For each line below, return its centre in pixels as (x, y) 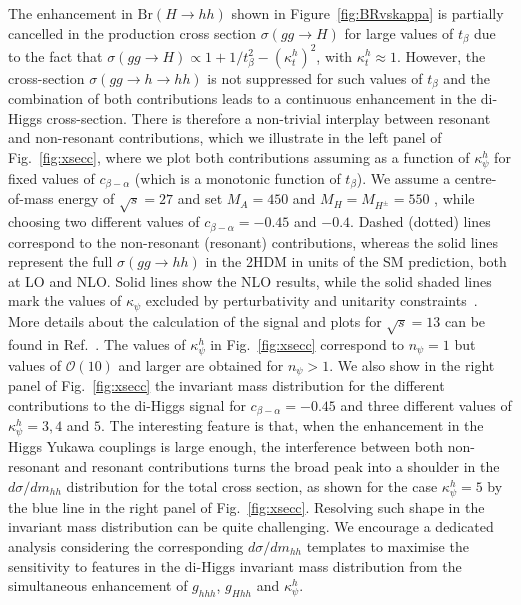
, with (334, 55)
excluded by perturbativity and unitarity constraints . (311, 300)
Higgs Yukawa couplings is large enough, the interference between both (226, 446)
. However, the (441, 55)
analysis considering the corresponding (126, 545)
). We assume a (403, 177)
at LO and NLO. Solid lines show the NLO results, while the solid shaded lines (250, 280)
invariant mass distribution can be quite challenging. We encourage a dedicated (251, 526)
